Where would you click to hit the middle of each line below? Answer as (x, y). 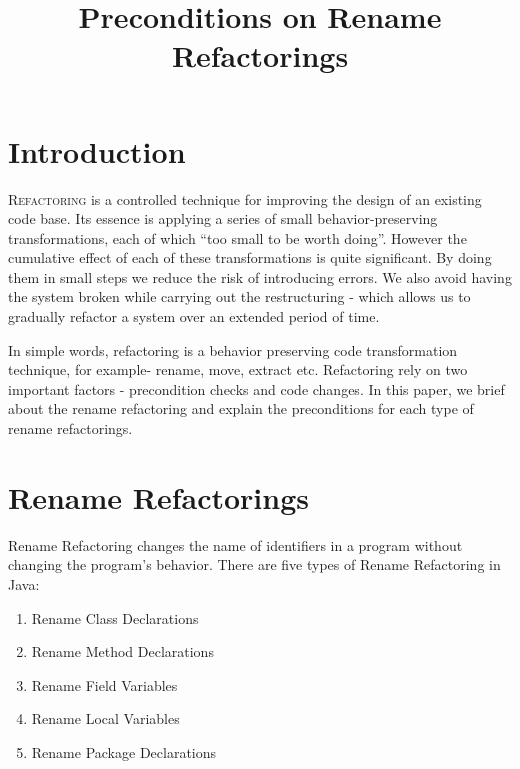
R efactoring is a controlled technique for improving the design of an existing (245, 198)
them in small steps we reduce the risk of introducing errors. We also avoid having (260, 276)
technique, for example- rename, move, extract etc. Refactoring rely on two (238, 369)
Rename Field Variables (104, 684)
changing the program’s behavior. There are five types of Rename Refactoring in (254, 564)
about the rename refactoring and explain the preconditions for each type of (241, 408)
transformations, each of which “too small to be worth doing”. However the (237, 237)
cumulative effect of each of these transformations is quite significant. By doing (250, 257)
